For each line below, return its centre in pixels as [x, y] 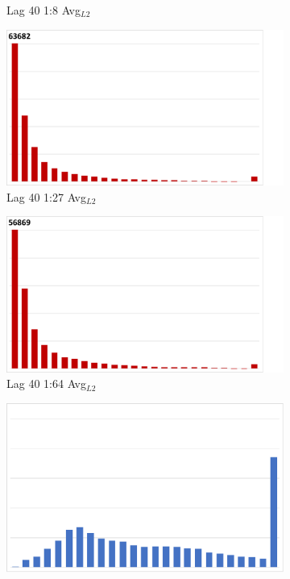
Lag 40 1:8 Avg [43, 10]
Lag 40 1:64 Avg [46, 383]
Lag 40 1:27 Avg [46, 196]
